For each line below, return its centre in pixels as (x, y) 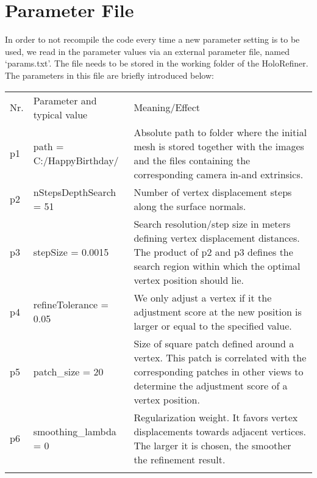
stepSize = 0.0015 (71, 252)
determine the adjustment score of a (211, 385)
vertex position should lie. (189, 280)
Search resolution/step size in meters (212, 223)
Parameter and (65, 100)
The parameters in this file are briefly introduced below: (109, 75)
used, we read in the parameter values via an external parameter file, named (148, 51)
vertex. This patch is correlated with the (220, 357)
